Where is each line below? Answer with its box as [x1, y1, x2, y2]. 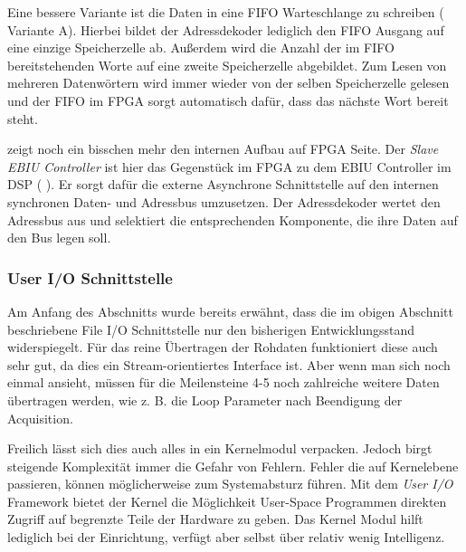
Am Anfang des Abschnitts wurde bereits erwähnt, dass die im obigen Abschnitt [7, 301, 453, 320]
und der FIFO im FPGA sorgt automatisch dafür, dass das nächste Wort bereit [7, 90, 449, 109]
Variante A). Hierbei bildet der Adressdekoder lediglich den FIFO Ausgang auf [7, 20, 444, 39]
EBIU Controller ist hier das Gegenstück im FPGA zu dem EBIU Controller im [7, 157, 452, 176]
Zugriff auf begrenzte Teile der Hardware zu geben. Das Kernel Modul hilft [7, 509, 423, 528]
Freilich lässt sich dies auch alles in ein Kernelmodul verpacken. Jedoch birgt [7, 439, 433, 458]
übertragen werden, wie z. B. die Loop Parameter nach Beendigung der [7, 390, 403, 409]
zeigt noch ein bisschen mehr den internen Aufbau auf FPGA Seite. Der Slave [7, 139, 439, 158]
